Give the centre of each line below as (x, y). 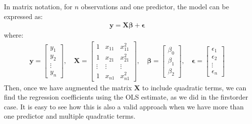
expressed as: (23, 16)
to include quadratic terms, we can (194, 87)
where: (14, 35)
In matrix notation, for (38, 6)
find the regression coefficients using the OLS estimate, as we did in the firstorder (126, 97)
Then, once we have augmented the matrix (68, 87)
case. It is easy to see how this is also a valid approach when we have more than (124, 106)
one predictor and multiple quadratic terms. (70, 116)
